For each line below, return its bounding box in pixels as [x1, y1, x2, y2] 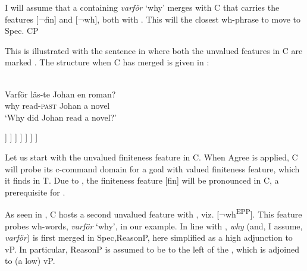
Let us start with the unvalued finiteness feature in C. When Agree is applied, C [5, 150, 298, 163]
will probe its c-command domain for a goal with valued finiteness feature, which [5, 162, 300, 175]
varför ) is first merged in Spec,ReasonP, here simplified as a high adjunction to [5, 231, 293, 244]
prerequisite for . [5, 185, 65, 198]
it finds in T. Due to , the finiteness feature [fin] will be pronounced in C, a [5, 174, 279, 187]
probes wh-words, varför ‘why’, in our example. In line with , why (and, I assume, [5, 219, 303, 232]
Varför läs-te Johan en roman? [5, 87, 116, 100]
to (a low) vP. [5, 254, 55, 267]
